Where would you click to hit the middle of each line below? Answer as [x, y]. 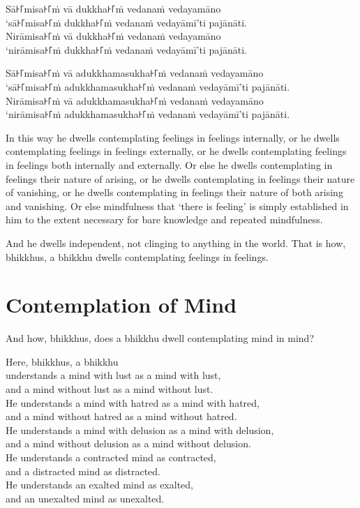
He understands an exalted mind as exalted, [99, 485]
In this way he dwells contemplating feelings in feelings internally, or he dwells [173, 137]
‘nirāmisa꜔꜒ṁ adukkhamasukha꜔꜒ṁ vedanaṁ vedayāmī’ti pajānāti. [148, 114]
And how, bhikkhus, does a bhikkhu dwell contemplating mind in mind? [160, 338]
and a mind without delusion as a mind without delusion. [128, 443]
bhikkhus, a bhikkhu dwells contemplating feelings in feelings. [137, 256]
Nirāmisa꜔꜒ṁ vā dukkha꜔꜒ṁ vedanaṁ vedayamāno [113, 36]
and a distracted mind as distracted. [83, 471]
